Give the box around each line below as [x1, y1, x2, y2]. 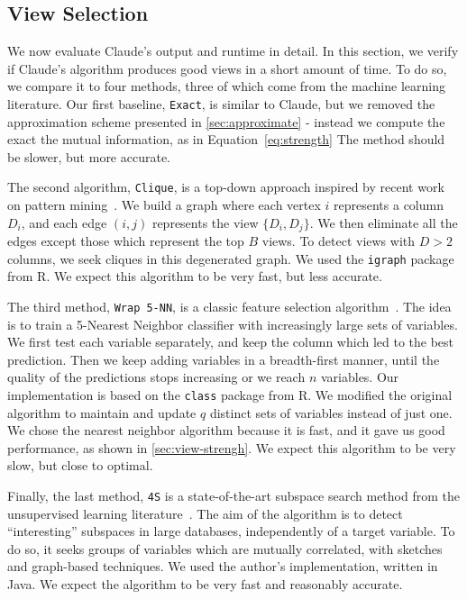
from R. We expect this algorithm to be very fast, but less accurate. [7, 267, 382, 286]
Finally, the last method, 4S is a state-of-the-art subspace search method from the [7, 486, 460, 505]
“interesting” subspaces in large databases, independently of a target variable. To [7, 522, 455, 540]
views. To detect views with [261, 231, 416, 250]
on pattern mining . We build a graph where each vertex [7, 195, 321, 214]
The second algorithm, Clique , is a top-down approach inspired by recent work [7, 177, 444, 196]
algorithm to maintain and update [7, 403, 197, 422]
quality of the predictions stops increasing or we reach [7, 368, 306, 386]
